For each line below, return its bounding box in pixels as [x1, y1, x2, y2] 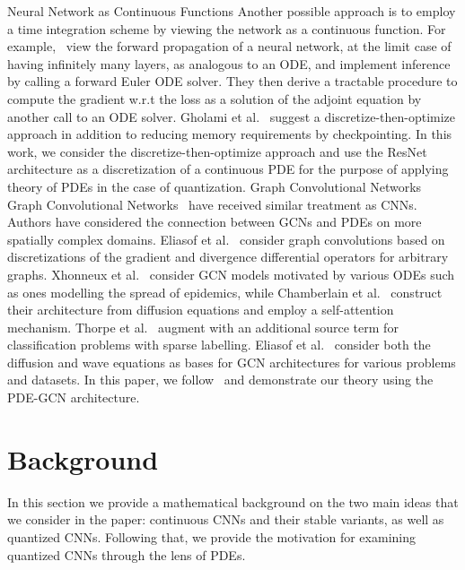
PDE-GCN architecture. [7, 388, 140, 407]
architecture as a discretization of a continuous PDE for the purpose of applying [7, 160, 449, 178]
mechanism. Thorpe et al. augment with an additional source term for [7, 317, 399, 336]
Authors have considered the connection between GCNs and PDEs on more [7, 212, 422, 231]
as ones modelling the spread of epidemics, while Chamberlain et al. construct [7, 282, 443, 301]
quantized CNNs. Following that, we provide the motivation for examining [7, 527, 416, 546]
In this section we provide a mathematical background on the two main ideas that [7, 492, 459, 511]
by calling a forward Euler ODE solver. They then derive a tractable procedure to [7, 72, 458, 91]
